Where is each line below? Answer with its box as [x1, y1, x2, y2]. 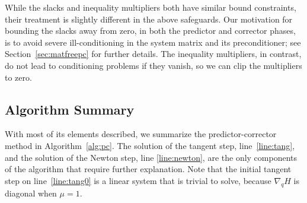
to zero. [5, 71, 32, 83]
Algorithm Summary [5, 100, 135, 118]
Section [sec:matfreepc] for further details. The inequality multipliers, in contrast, [5, 47, 302, 60]
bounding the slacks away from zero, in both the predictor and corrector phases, [5, 24, 296, 37]
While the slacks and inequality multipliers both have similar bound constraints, [5, 1, 296, 13]
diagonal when [5, 186, 57, 199]
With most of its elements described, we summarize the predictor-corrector [5, 128, 277, 140]
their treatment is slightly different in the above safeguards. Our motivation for [5, 12, 293, 25]
